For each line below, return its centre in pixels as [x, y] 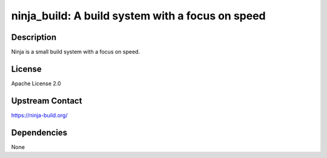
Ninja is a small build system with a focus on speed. [76, 52]
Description [34, 37]
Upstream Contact [47, 101]
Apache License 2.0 [36, 83]
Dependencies [39, 132]
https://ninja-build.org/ [39, 115]
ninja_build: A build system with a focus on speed [138, 16]
